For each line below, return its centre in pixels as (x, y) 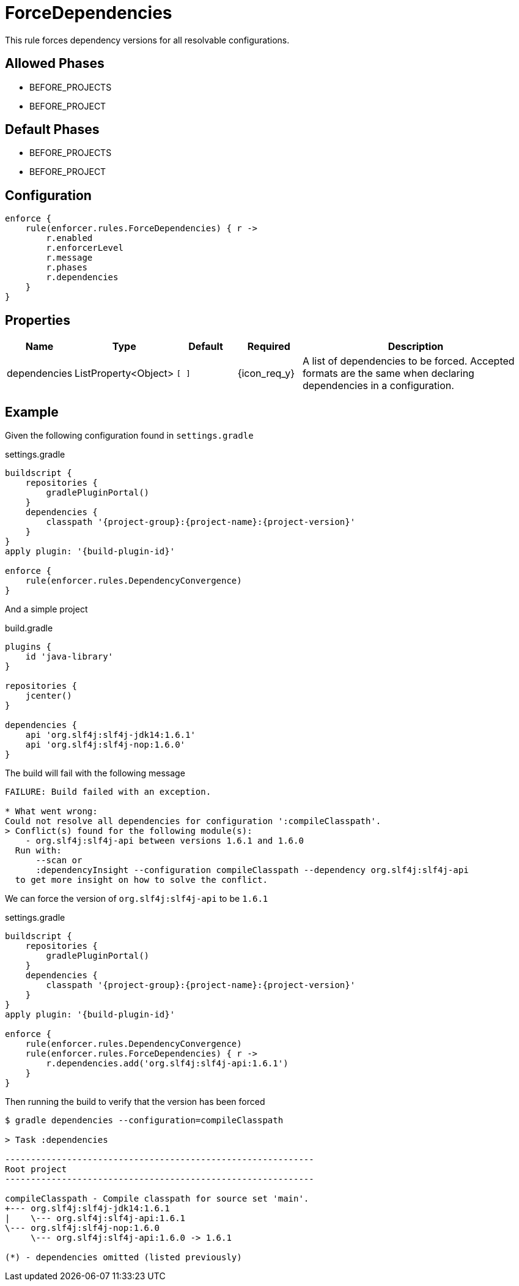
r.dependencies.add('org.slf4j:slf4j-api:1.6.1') (167, 1063)
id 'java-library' (69, 656)
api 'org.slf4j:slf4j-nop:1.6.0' (105, 744)
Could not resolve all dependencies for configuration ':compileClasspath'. (193, 821)
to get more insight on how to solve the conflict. (141, 879)
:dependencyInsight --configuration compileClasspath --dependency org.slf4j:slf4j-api (252, 870)
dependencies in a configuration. (378, 386)
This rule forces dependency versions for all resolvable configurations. (147, 40)
